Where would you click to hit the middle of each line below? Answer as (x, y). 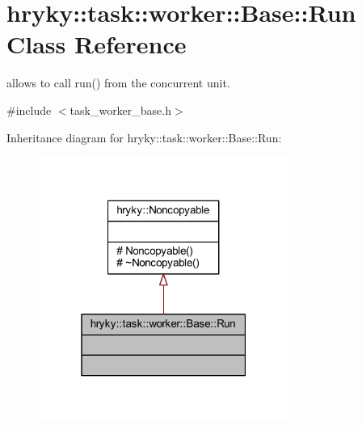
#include (29, 110)
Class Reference (97, 44)
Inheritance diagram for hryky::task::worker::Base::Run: (144, 137)
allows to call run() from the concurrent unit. (118, 83)
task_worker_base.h (121, 110)
